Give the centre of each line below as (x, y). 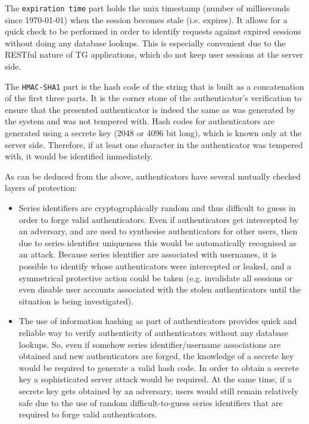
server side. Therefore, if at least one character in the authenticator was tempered (154, 144)
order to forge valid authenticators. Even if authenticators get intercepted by (159, 219)
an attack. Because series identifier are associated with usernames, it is (148, 254)
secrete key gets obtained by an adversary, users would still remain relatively (159, 390)
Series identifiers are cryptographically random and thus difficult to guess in (157, 208)
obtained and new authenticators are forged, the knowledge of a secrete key (156, 356)
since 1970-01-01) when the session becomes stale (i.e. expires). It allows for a (146, 19)
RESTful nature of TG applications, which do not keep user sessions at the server (154, 54)
